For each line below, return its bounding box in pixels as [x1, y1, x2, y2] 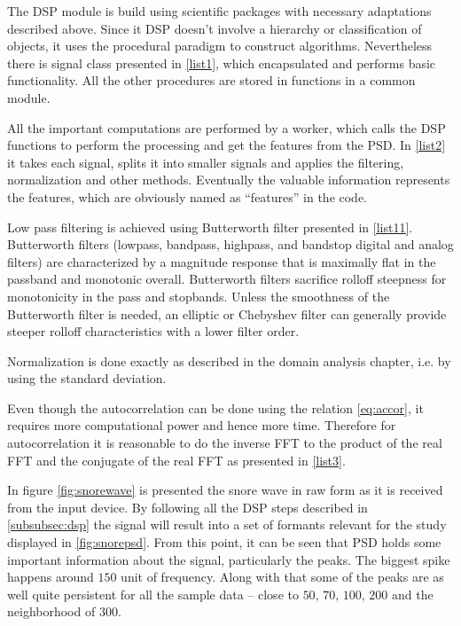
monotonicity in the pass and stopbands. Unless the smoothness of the [7, 286, 390, 305]
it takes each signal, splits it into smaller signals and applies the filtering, [7, 153, 404, 171]
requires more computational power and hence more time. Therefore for [7, 416, 396, 434]
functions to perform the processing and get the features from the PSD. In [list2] [7, 136, 446, 154]
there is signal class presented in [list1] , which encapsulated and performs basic [7, 53, 436, 72]
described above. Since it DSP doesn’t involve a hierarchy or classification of [7, 19, 422, 37]
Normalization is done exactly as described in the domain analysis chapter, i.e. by [7, 351, 451, 370]
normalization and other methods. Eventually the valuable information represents [7, 170, 450, 189]
